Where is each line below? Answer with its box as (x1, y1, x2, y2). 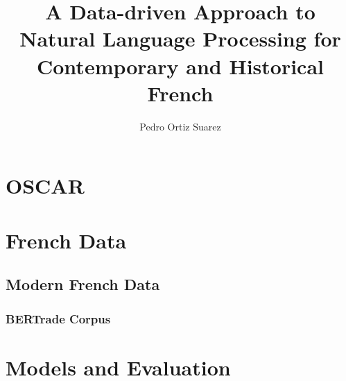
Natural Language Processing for (19, 24, 341, 53)
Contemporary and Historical (37, 51, 324, 80)
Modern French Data (6, 273, 160, 295)
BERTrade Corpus (6, 310, 111, 327)
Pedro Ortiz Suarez (139, 119, 221, 133)
